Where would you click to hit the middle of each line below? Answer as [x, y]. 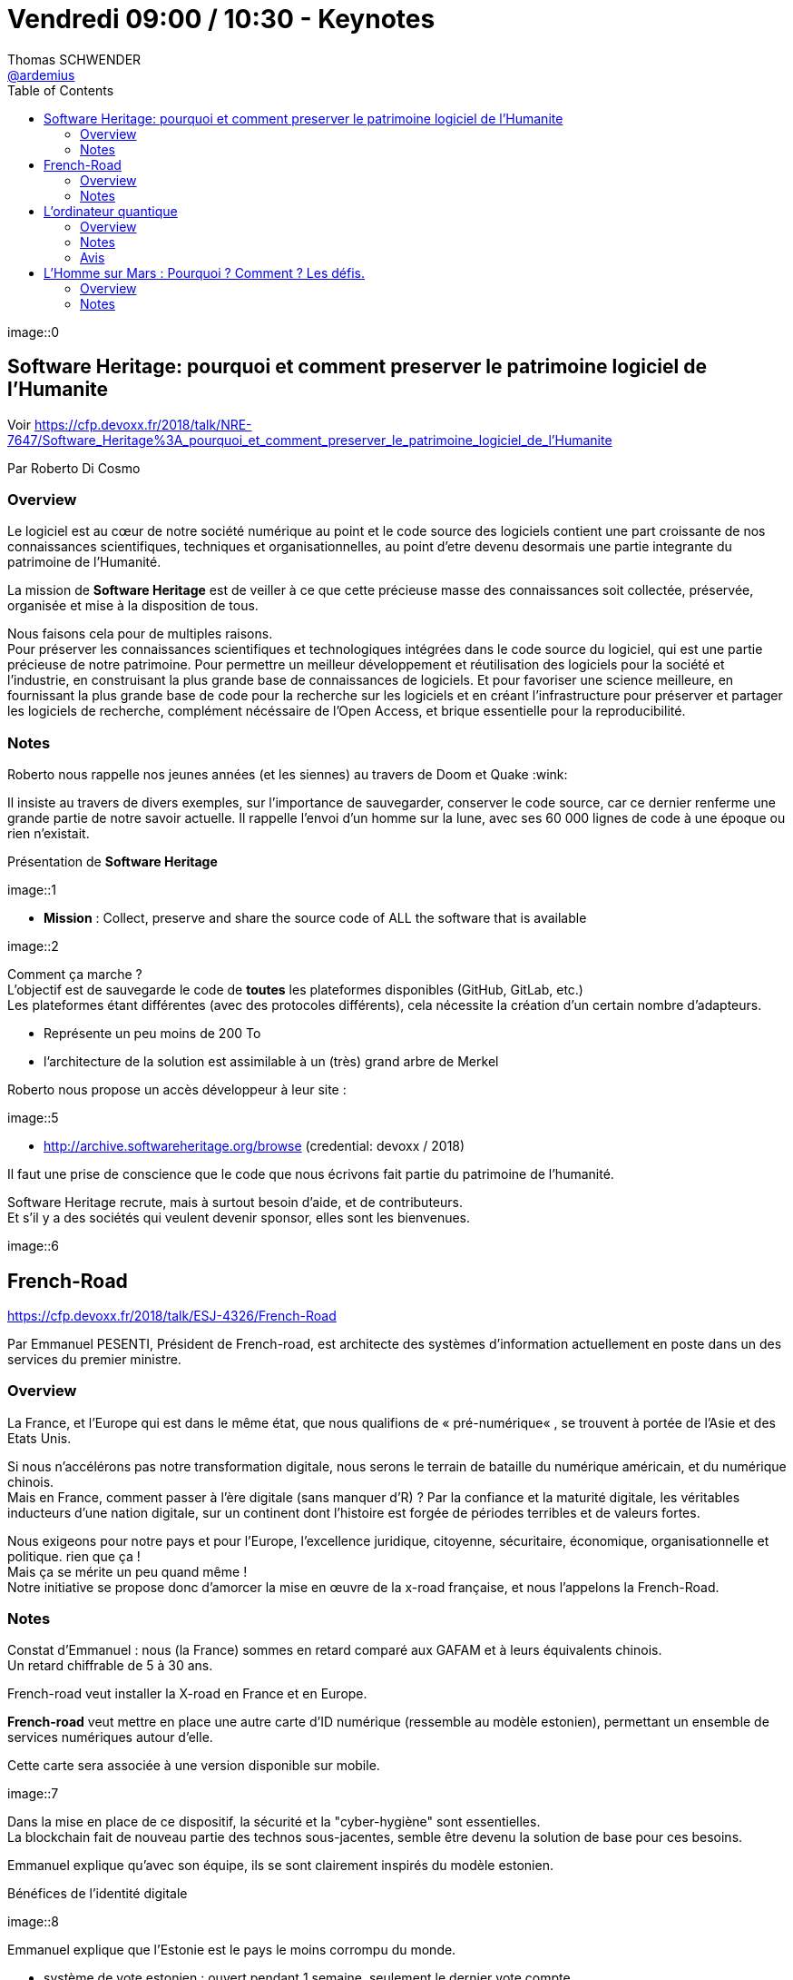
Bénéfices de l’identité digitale [98, 1894]
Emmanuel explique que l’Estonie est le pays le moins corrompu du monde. [232, 1950]
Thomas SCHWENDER [74, 59]
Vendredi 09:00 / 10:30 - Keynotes [221, 19]
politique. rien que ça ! [74, 1556]
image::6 [34, 1246]
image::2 [33, 946]
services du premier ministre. [94, 1359]
